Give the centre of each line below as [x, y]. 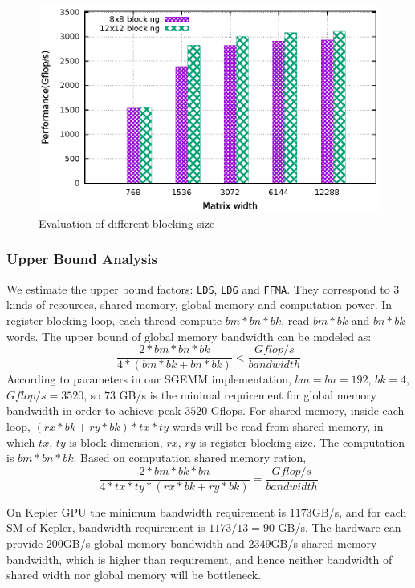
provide [25, 543]
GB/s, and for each [359, 511]
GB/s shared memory [324, 543]
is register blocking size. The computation [302, 442]
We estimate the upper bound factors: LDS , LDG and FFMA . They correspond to [198, 288]
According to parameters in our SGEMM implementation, [149, 379]
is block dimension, [116, 442]
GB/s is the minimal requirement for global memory [248, 394]
